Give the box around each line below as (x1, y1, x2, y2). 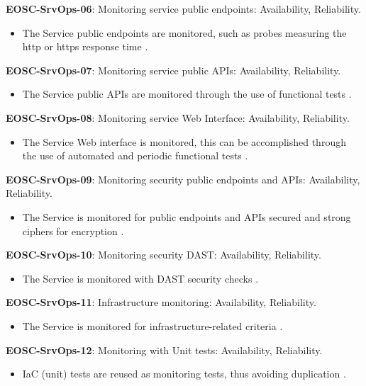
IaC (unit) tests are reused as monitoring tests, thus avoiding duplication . (22, 366, 346, 381)
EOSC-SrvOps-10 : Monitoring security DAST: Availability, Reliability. (6, 247, 321, 262)
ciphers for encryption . (22, 223, 124, 238)
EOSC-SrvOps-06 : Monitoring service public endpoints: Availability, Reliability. (6, 1, 361, 16)
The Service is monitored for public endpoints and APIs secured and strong (22, 209, 351, 224)
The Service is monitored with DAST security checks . (22, 271, 259, 285)
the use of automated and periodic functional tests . (22, 148, 248, 163)
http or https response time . (22, 39, 148, 54)
